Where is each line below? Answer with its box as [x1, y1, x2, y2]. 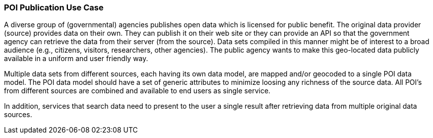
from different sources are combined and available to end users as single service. [4, 86, 271, 95]
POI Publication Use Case [4, 2, 104, 12]
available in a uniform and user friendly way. [4, 54, 148, 63]
